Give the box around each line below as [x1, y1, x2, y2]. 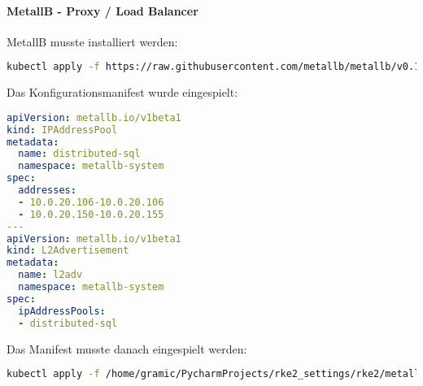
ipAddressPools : [18, 305, 106, 317]
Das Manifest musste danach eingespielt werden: [7, 340, 247, 357]
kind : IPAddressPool [7, 124, 118, 136]
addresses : [18, 184, 76, 197]
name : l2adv [18, 269, 83, 281]
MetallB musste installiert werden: [7, 33, 178, 50]
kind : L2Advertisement [7, 245, 129, 257]
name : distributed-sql [18, 148, 141, 160]
